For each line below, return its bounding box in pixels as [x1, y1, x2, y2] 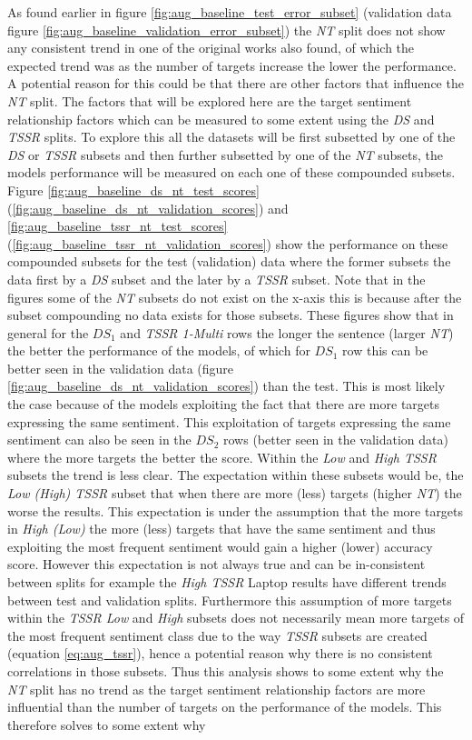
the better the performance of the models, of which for [7, 341, 310, 360]
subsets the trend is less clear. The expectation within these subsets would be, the [7, 465, 464, 485]
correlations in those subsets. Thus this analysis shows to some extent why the [7, 661, 444, 680]
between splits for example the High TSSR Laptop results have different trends [7, 573, 447, 591]
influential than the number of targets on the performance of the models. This [7, 697, 442, 716]
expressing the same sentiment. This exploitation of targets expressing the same [7, 412, 451, 431]
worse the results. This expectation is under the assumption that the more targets [7, 501, 464, 520]
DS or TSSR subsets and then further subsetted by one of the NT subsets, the [7, 145, 444, 164]
